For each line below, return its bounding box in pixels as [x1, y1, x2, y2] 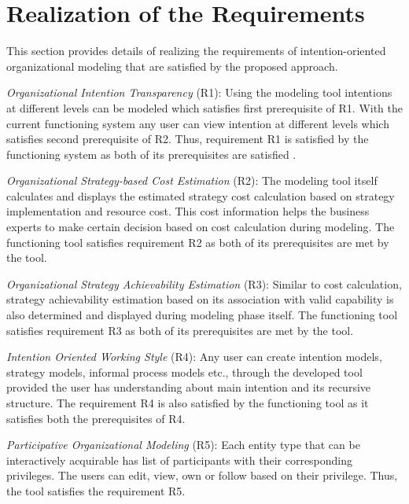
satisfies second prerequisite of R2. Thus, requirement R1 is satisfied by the [6, 131, 369, 147]
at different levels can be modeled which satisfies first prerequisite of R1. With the [6, 99, 403, 116]
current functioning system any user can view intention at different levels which [6, 115, 389, 131]
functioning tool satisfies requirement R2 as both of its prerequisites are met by [6, 234, 389, 250]
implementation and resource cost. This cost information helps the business [6, 203, 370, 219]
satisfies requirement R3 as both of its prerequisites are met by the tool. [6, 322, 354, 338]
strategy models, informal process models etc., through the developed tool [6, 363, 363, 380]
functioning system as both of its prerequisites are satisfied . [6, 145, 297, 162]
